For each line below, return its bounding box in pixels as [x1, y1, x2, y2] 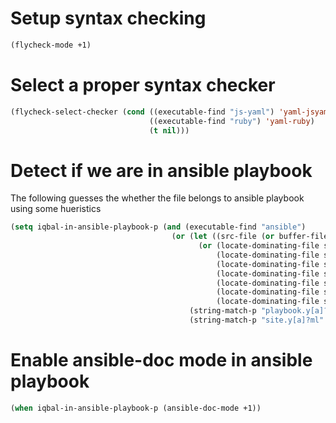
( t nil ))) [148, 125, 190, 136]
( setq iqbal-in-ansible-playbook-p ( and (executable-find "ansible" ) [10, 222, 307, 232]
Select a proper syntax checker [10, 74, 276, 96]
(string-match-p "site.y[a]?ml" [189, 315, 325, 326]
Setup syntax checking [10, 7, 207, 30]
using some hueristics [10, 203, 102, 215]
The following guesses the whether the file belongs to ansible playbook [10, 192, 305, 204]
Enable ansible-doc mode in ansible [10, 349, 313, 372]
